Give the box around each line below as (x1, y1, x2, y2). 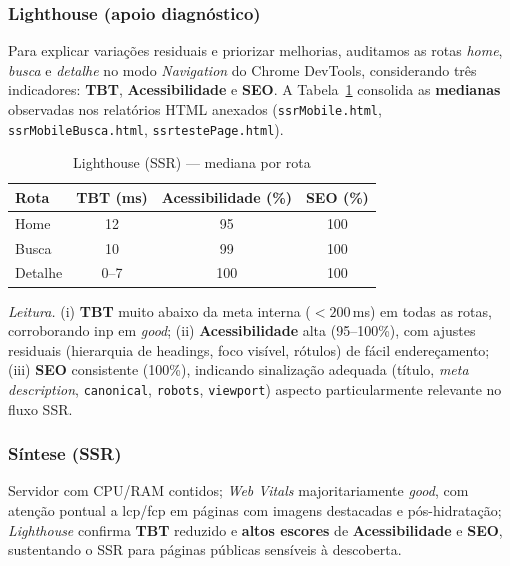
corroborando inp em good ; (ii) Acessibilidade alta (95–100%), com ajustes (8, 320, 476, 341)
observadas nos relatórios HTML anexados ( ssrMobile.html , (8, 99, 382, 119)
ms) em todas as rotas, (352, 300, 492, 321)
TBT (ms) (76, 186, 148, 207)
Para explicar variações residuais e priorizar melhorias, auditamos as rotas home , (8, 40, 503, 61)
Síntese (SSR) (8, 441, 122, 466)
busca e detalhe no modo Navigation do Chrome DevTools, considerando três (8, 59, 477, 80)
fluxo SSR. (8, 398, 73, 419)
